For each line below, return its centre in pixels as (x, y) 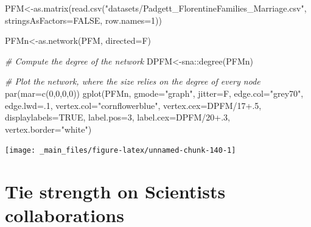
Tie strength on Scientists (115, 191)
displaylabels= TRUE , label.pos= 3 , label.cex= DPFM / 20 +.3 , (118, 117)
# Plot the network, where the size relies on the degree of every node (133, 81)
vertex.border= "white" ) (48, 129)
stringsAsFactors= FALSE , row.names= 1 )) (83, 20)
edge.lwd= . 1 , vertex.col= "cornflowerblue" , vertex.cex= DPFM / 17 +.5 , (133, 105)
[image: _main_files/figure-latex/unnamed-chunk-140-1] (121, 151)
